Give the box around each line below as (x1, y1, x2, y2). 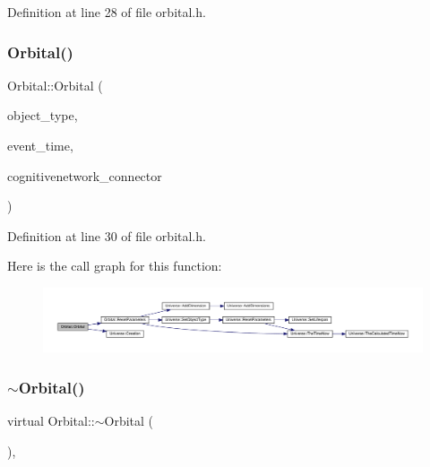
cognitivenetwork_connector (7, 166, 162, 185)
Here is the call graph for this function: (7, 256, 222, 275)
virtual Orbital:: (7, 411, 95, 430)
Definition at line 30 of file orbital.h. (7, 226, 206, 245)
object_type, (7, 106, 78, 125)
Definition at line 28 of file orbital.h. (7, 3, 206, 21)
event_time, (7, 136, 73, 154)
